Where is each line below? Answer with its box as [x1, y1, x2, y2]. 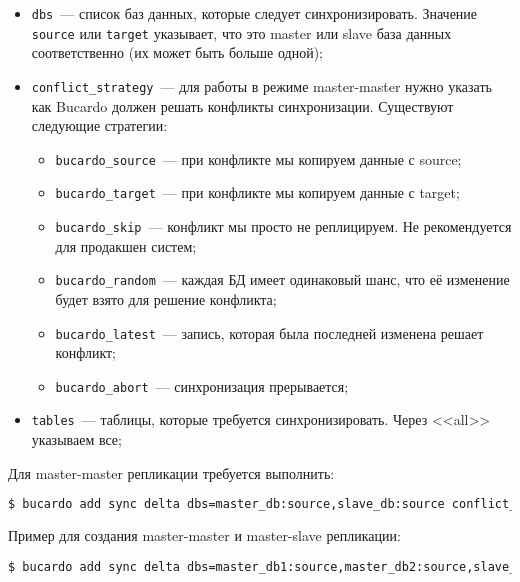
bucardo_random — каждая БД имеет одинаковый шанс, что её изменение [55, 269, 510, 290]
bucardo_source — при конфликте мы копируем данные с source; [55, 148, 462, 169]
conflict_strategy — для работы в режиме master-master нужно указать [31, 75, 492, 96]
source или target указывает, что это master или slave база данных [31, 22, 452, 43]
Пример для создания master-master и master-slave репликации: [8, 525, 401, 546]
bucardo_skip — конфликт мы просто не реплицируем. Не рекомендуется [55, 216, 512, 237]
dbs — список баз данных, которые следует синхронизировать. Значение [31, 3, 478, 23]
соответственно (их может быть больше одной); [31, 42, 323, 63]
